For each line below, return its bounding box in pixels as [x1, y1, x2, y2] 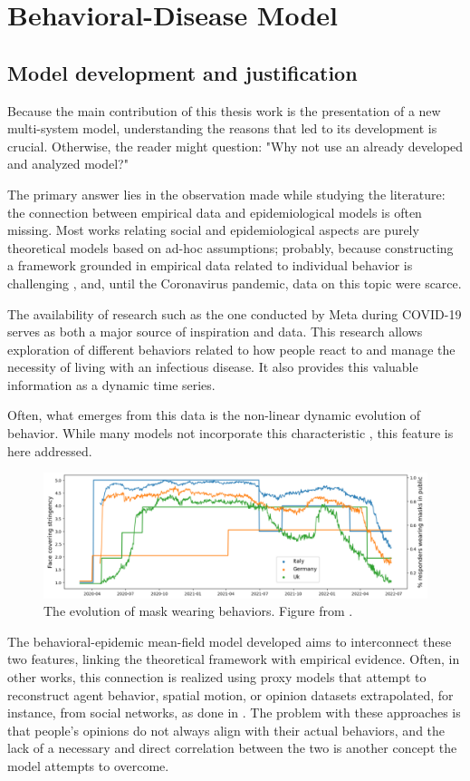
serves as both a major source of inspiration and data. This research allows [7, 322, 423, 341]
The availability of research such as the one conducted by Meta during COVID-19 [7, 304, 462, 323]
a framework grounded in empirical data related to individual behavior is [7, 256, 413, 275]
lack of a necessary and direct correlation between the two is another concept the [7, 738, 457, 757]
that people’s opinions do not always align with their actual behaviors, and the [7, 720, 446, 739]
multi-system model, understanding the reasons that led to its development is [7, 119, 437, 138]
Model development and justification [7, 58, 358, 86]
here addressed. [7, 441, 92, 460]
